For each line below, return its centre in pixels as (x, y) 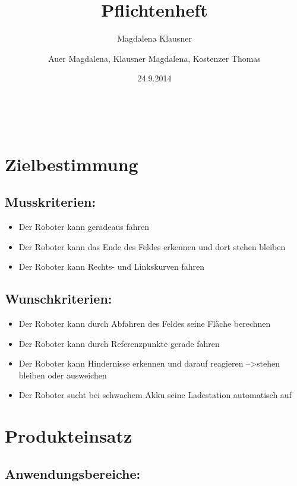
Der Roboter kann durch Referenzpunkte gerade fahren (119, 343)
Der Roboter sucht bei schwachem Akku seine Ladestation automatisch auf (155, 395)
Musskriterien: (50, 202)
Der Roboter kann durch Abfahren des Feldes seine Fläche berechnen (145, 324)
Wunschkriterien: (59, 299)
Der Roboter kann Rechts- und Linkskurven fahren (112, 266)
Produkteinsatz (69, 436)
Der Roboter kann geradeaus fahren (84, 227)
